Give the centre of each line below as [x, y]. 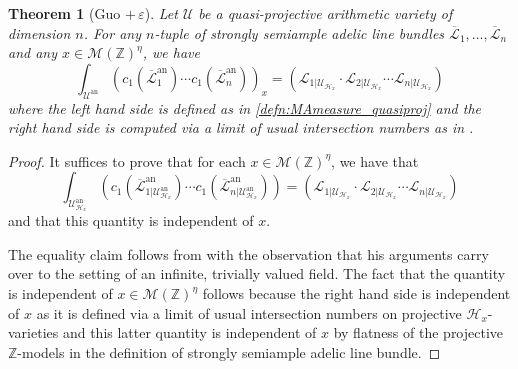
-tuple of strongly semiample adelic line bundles [299, 32]
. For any [112, 32]
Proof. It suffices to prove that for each [127, 160]
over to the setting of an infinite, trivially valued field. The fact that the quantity [257, 273]
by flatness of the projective [418, 332]
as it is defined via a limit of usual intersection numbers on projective [249, 312]
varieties [33, 332]
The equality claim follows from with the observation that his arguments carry [248, 253]
